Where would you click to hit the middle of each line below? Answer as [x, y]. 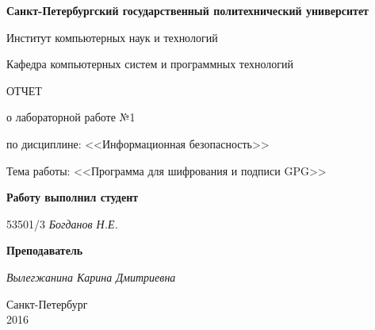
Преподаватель [45, 250]
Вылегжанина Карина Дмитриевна [91, 276]
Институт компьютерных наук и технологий [112, 37]
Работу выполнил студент [73, 197]
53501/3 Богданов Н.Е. [62, 223]
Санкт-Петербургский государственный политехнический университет [187, 10]
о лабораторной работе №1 [71, 117]
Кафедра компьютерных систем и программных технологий [150, 64]
